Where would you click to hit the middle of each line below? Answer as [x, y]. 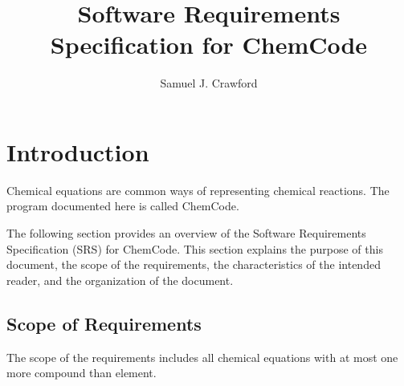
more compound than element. [82, 373]
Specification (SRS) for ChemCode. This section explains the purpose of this [195, 248]
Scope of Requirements [104, 323]
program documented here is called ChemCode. [123, 206]
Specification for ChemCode [209, 45]
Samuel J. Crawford [209, 83]
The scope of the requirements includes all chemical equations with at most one [202, 357]
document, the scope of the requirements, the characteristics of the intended [194, 264]
